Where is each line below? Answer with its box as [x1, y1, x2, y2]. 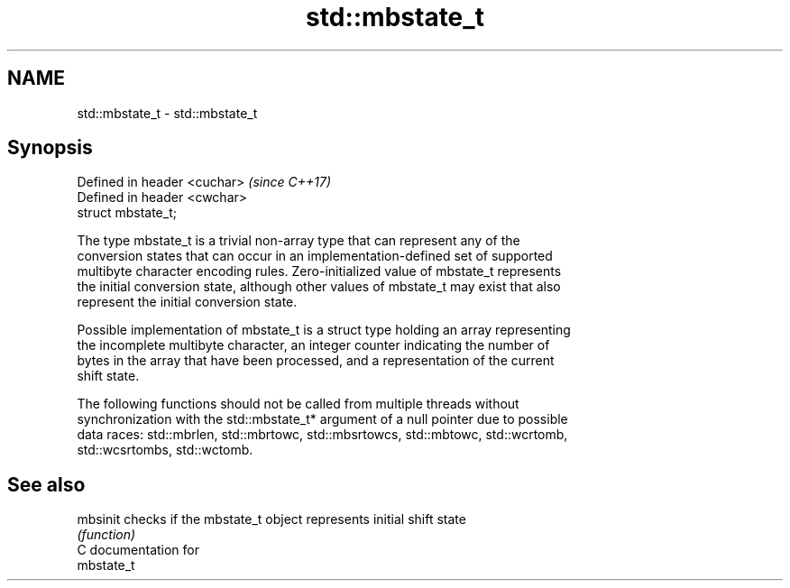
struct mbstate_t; [77, 205, 177, 221]
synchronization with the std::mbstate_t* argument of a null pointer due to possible [77, 411, 568, 427]
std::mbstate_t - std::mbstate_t [77, 105, 258, 121]
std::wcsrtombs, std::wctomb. [77, 442, 253, 458]
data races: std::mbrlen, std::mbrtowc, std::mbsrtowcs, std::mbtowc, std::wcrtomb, [77, 427, 568, 443]
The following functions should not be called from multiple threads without [77, 396, 519, 412]
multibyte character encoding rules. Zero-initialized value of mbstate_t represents [77, 263, 562, 280]
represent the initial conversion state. [77, 294, 298, 310]
